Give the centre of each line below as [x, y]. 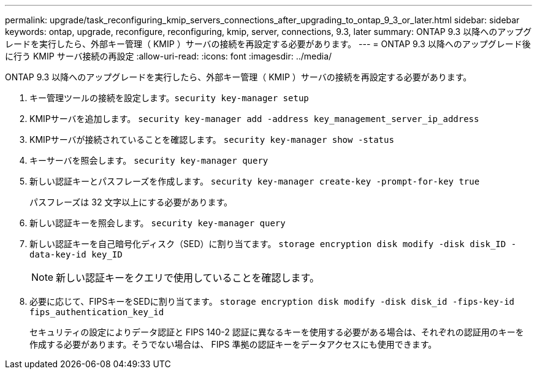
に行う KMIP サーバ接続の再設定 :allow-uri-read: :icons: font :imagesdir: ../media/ [169, 56]
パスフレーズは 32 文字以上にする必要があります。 [131, 202]
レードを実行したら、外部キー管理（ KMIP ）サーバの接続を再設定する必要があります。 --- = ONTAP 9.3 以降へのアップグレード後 [268, 44]
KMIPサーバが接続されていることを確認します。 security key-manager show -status [212, 139]
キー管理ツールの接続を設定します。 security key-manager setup [169, 98]
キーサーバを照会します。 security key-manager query [149, 160]
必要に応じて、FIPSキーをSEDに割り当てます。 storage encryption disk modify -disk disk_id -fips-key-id [272, 301]
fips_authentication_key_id [97, 312]
